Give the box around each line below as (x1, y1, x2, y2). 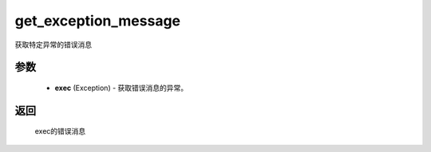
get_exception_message (14, 12, 181, 29)
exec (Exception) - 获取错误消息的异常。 (54, 83, 188, 92)
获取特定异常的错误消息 (14, 40, 92, 49)
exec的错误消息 (34, 127, 86, 136)
